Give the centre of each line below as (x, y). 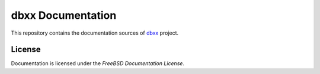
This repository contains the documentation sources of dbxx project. (95, 33)
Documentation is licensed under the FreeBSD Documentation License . (98, 63)
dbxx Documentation (64, 15)
